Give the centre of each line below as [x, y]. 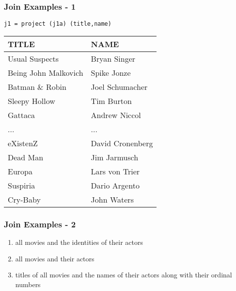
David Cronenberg [122, 143]
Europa [20, 171]
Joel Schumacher [119, 86]
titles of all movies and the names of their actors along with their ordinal [124, 275]
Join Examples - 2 [40, 224]
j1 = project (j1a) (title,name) [58, 24]
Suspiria [22, 185]
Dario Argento [115, 185]
